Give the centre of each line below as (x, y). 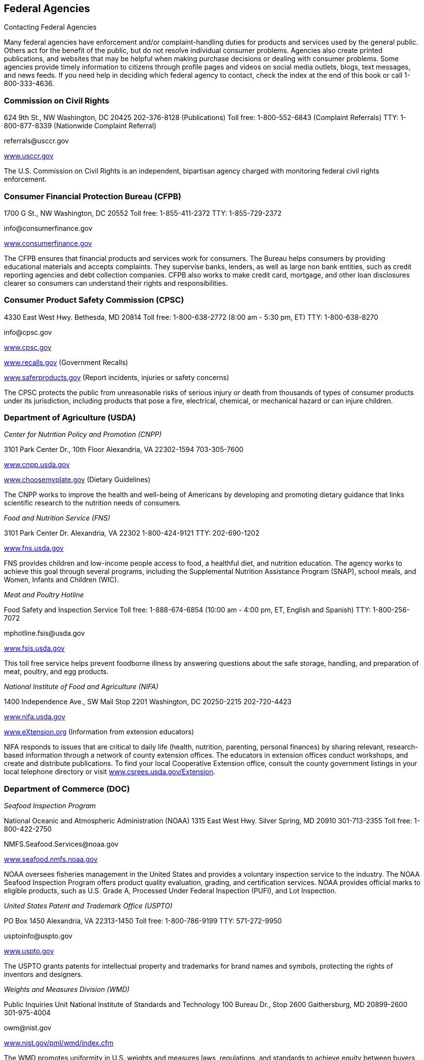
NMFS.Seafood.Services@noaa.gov (61, 844)
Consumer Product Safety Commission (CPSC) (94, 300)
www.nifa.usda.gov (35, 717)
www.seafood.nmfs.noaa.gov (51, 859)
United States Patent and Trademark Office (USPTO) (88, 906)
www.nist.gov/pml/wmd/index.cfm (59, 1043)
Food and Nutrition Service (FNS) (57, 518)
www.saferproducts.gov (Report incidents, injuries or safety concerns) (117, 377)
